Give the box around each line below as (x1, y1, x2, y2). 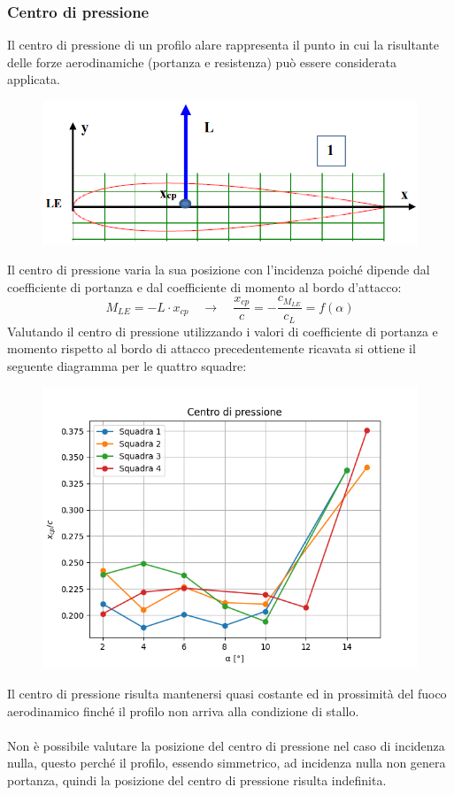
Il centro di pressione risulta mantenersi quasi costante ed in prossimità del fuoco (7, 684, 447, 703)
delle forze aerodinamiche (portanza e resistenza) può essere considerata (7, 52, 397, 71)
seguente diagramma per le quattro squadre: (7, 356, 247, 374)
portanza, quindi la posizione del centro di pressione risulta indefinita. (7, 771, 387, 790)
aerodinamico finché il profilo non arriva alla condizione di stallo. (7, 701, 359, 720)
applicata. (7, 70, 60, 89)
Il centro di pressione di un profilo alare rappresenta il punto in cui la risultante (7, 35, 439, 54)
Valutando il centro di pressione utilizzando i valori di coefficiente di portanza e (7, 321, 438, 340)
